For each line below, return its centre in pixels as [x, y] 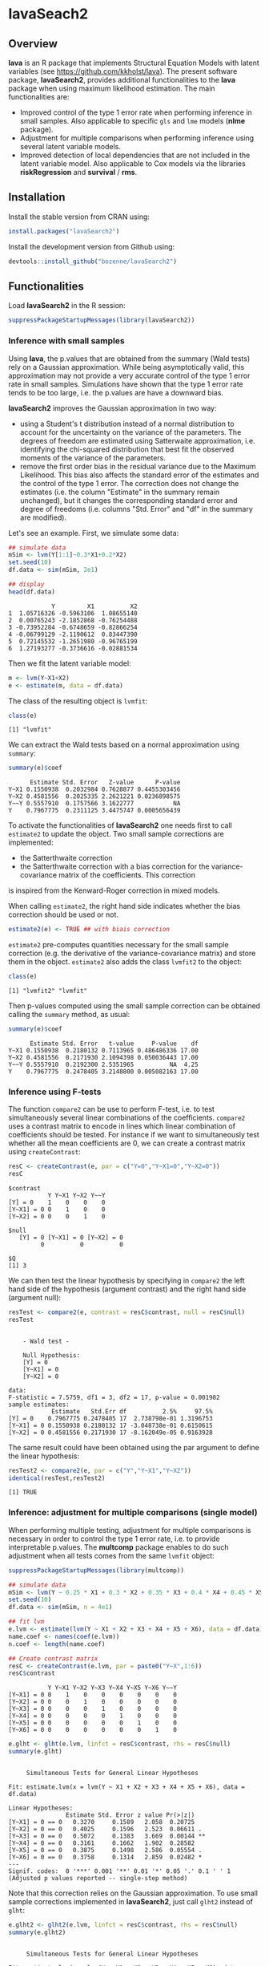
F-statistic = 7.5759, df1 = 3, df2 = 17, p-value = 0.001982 [114, 1397]
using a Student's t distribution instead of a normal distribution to [127, 424]
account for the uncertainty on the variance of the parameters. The [130, 432]
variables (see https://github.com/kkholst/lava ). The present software [123, 71]
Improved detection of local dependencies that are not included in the [135, 155]
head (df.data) [32, 592]
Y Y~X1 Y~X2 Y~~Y [76, 1195]
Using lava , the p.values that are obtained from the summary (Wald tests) [129, 359]
